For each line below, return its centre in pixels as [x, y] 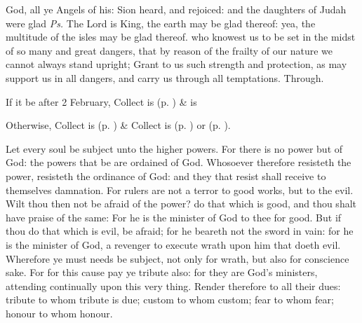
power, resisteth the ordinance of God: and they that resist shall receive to [166, 176]
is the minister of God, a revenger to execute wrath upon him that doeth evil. [173, 244]
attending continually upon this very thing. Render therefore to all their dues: [173, 286]
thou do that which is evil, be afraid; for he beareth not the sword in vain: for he [180, 231]
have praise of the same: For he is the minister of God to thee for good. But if [174, 217]
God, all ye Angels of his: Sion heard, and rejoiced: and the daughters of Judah [176, 9]
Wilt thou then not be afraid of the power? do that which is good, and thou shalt [181, 204]
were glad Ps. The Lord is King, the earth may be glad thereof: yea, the [161, 23]
